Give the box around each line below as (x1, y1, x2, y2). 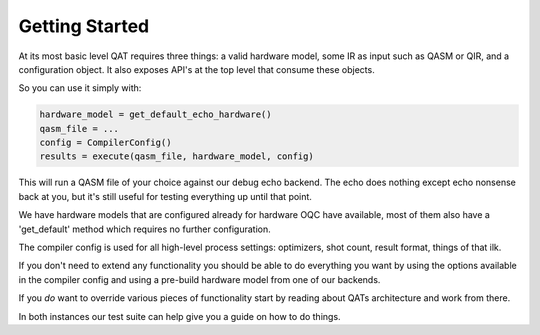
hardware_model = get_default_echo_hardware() (39, 109, 272, 120)
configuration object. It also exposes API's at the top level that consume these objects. (18, 63, 375, 75)
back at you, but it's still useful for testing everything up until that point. (18, 190, 312, 202)
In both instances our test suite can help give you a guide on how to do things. (18, 310, 341, 322)
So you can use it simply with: (18, 82, 142, 94)
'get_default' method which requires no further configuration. (18, 223, 272, 235)
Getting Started (18, 15, 150, 37)
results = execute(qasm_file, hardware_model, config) (39, 151, 314, 162)
